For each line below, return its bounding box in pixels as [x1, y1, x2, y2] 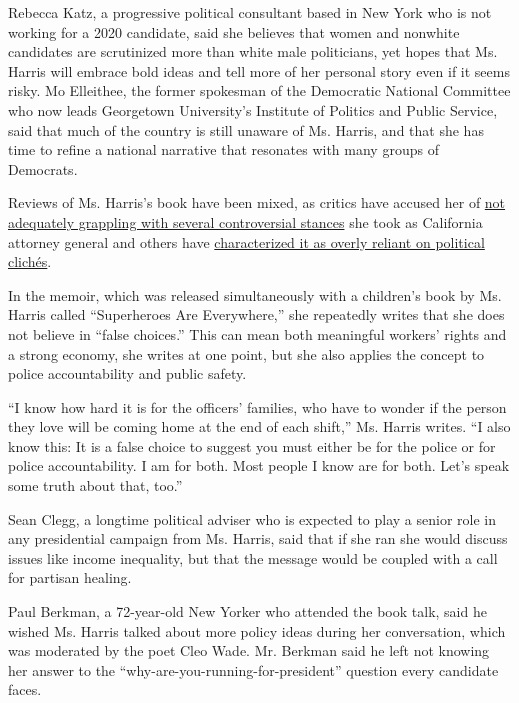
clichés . [8, 251, 52, 272]
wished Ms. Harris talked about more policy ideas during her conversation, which [8, 620, 506, 641]
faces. [8, 679, 42, 700]
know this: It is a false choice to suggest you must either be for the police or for [8, 435, 496, 456]
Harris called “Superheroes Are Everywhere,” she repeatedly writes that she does [8, 304, 505, 325]
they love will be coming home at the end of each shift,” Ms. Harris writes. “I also [8, 416, 511, 437]
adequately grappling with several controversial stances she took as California [8, 211, 483, 232]
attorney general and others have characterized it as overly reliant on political [8, 231, 485, 252]
